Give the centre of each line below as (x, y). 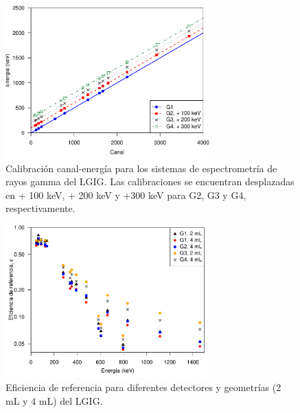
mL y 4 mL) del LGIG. (54, 400)
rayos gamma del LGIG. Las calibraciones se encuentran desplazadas (150, 181)
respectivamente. (41, 208)
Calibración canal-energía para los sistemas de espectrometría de (141, 168)
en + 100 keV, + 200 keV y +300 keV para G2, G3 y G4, (126, 194)
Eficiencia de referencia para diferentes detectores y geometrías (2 (143, 387)
